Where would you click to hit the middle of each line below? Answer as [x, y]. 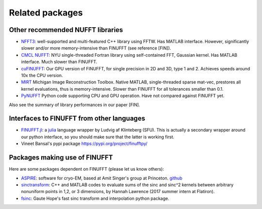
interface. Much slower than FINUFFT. [59, 62]
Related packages [46, 13]
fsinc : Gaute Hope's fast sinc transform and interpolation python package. [95, 198]
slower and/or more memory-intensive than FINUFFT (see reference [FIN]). [96, 48]
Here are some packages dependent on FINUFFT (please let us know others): [87, 169]
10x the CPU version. [42, 76]
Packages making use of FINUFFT [61, 158]
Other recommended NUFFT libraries [66, 30]
